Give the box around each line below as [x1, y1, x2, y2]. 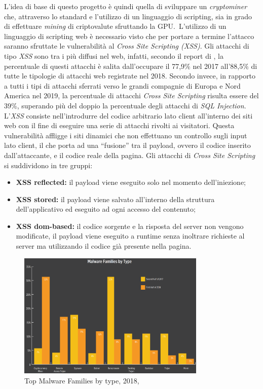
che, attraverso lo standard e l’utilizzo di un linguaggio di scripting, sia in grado [4, 11, 252, 21]
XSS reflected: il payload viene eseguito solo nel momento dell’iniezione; [16, 177, 246, 187]
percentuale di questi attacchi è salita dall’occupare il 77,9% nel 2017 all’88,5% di [4, 60, 257, 71]
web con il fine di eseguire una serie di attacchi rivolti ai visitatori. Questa [4, 120, 235, 131]
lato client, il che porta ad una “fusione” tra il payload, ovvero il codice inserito [4, 140, 251, 150]
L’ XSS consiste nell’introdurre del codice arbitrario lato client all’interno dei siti [4, 110, 253, 121]
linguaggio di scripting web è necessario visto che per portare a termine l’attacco [4, 30, 254, 41]
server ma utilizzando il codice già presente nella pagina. [16, 241, 192, 251]
